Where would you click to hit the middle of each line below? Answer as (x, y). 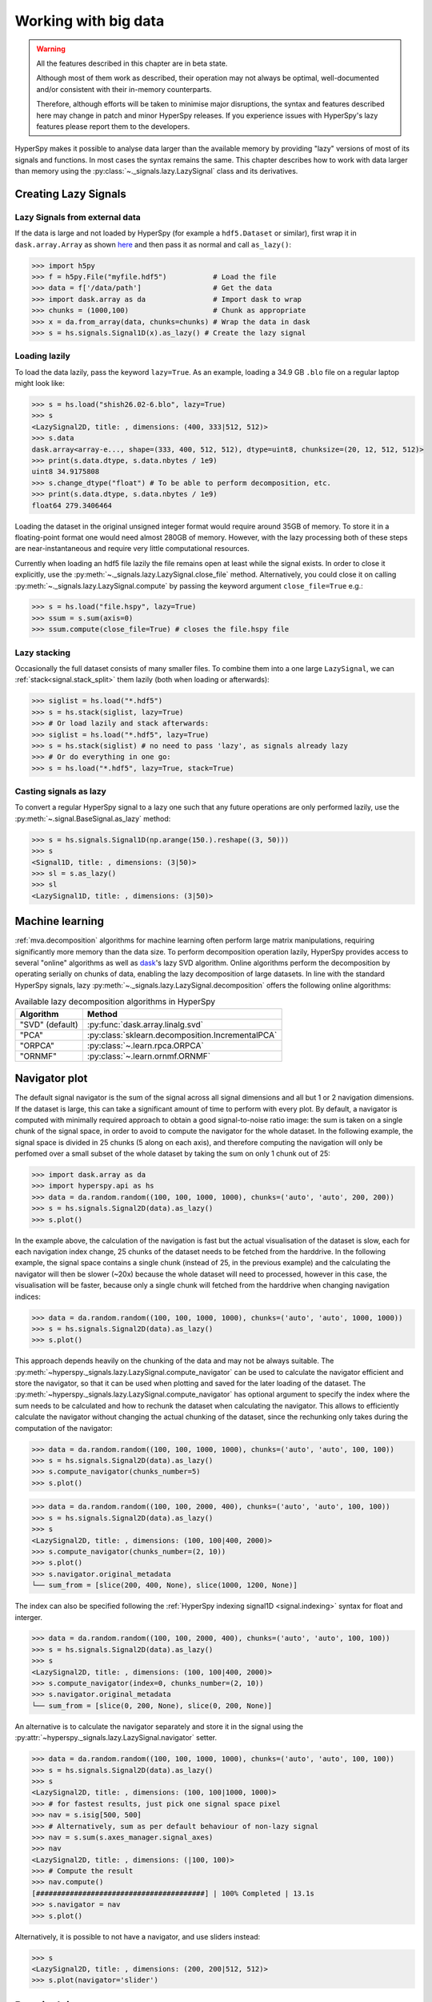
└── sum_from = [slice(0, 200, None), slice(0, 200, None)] (152, 1705)
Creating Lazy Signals (71, 193)
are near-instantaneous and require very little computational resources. (132, 549)
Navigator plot (51, 1078)
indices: (28, 1296)
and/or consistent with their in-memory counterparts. (124, 89)
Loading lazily (43, 356)
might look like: (40, 384)
